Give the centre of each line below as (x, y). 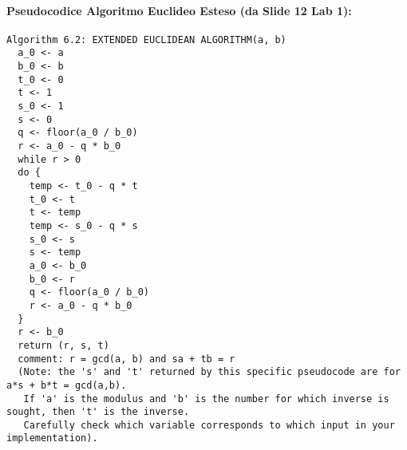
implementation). (52, 438)
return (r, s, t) (63, 345)
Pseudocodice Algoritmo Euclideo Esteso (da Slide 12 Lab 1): (179, 10)
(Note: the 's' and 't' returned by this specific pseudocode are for (209, 372)
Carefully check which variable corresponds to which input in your (209, 425)
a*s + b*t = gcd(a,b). (67, 385)
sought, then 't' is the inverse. (98, 412)
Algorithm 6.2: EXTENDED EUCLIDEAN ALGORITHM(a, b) (146, 39)
